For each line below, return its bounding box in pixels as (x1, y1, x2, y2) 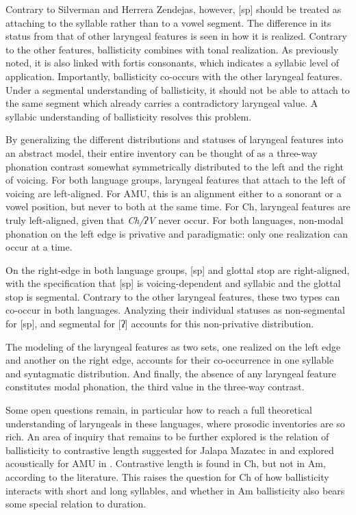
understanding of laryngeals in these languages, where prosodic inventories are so (5, 416, 345, 430)
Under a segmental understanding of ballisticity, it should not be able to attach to (5, 82, 350, 97)
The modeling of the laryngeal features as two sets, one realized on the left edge (5, 339, 341, 353)
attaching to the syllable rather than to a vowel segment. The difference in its (5, 15, 331, 29)
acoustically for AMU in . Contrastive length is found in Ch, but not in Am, (5, 456, 326, 470)
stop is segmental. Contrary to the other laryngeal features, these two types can (5, 289, 340, 303)
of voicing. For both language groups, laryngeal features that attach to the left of (5, 173, 346, 187)
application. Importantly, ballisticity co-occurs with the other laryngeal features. (5, 68, 343, 83)
